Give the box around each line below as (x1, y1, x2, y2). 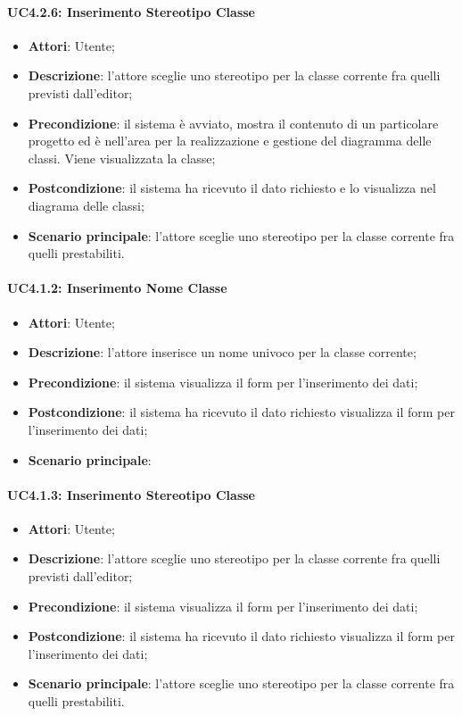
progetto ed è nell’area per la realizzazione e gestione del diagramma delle (28, 131, 432, 150)
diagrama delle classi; (28, 196, 144, 214)
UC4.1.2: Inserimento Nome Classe (7, 279, 227, 297)
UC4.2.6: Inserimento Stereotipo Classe (7, 2, 255, 21)
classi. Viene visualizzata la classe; (28, 148, 216, 167)
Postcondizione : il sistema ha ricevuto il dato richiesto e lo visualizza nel (28, 179, 436, 197)
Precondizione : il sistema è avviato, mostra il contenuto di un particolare (28, 113, 439, 132)
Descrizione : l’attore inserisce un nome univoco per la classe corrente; (28, 343, 417, 362)
